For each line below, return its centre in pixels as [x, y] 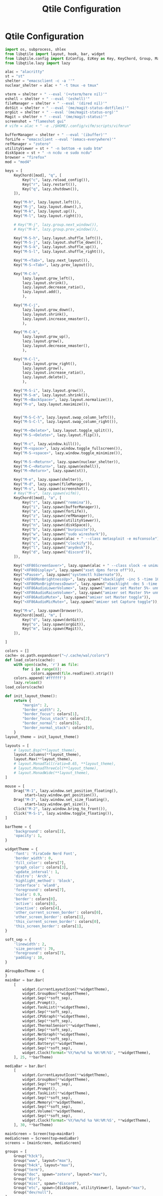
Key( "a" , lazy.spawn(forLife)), [55, 511]
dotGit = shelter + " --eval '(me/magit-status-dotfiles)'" [67, 108]
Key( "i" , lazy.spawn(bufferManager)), [62, 507]
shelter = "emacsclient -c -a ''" [40, 81]
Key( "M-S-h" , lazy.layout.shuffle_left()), [58, 238]
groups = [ [16, 1152]
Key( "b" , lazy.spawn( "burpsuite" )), [59, 529]
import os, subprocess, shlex [36, 49]
